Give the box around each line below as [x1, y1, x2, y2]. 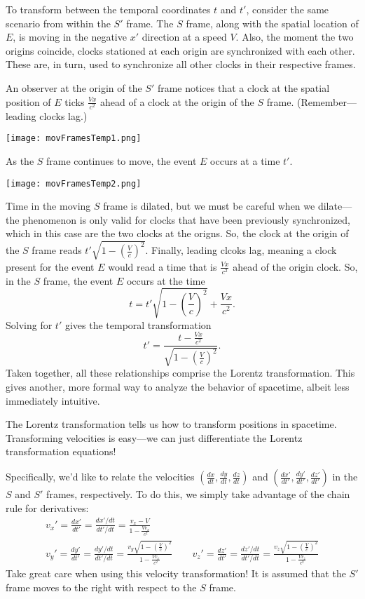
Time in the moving [6, 198, 91, 213]
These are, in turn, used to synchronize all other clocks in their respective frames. [6, 57, 356, 72]
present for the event [6, 259, 95, 274]
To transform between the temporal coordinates [6, 2, 211, 16]
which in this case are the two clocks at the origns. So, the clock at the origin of [6, 226, 349, 241]
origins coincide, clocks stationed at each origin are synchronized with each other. [6, 43, 355, 58]
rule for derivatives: [6, 500, 89, 515]
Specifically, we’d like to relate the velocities [6, 469, 195, 484]
